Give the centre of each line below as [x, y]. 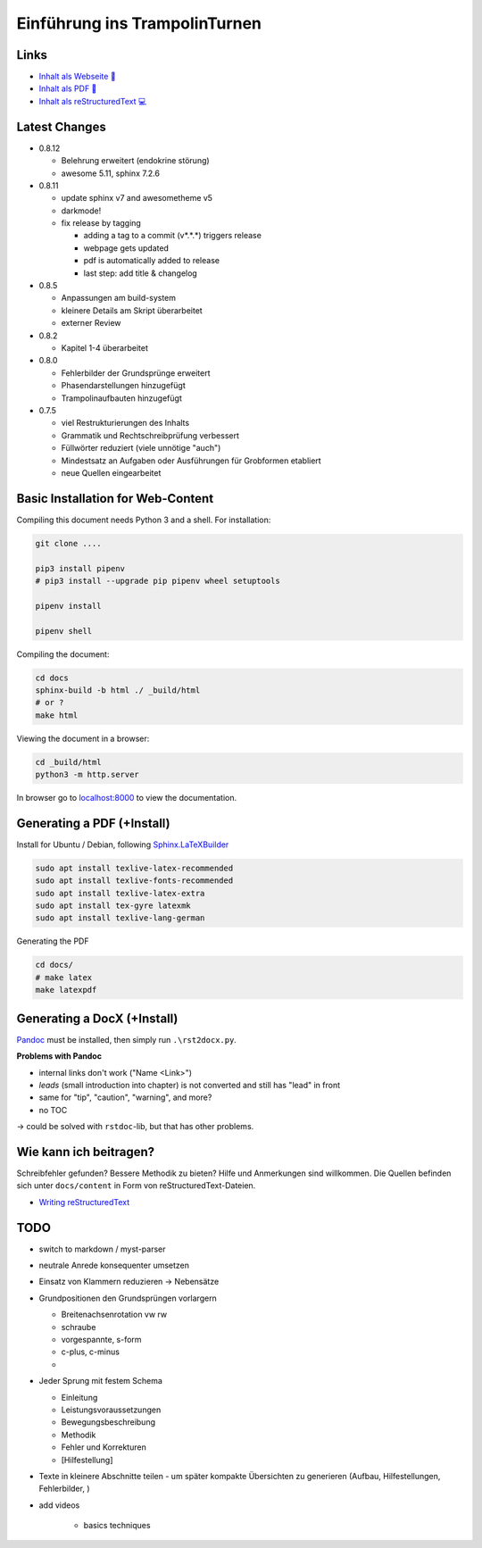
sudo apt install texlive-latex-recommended [134, 868]
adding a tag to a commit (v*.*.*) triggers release [173, 236]
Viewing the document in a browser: [83, 738]
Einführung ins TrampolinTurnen [139, 23]
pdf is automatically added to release [152, 261]
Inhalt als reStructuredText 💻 [93, 101]
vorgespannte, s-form [101, 1340]
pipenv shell [64, 631]
